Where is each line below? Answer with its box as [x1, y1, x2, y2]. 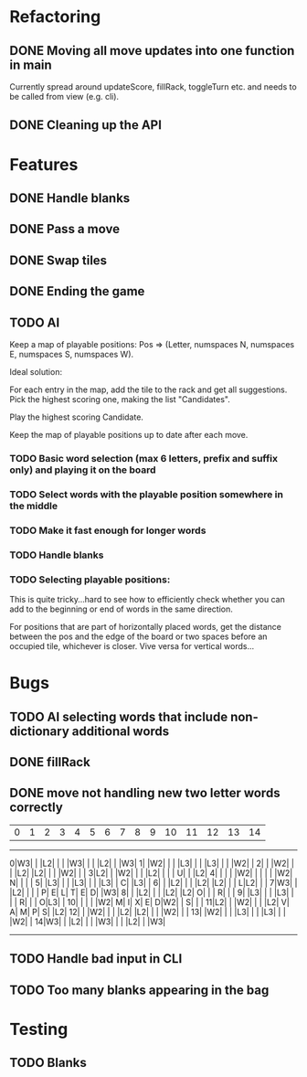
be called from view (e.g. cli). [9, 91, 120, 101]
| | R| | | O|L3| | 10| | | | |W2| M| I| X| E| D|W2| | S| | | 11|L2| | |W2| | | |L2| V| [9, 896, 290, 907]
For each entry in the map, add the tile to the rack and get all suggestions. [9, 384, 288, 395]
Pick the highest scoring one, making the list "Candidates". [9, 393, 231, 404]
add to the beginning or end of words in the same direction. [9, 603, 233, 614]
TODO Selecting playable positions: [9, 573, 171, 586]
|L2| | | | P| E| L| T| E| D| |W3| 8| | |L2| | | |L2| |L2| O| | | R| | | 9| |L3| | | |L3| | [9, 887, 294, 898]
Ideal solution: [9, 366, 62, 377]
